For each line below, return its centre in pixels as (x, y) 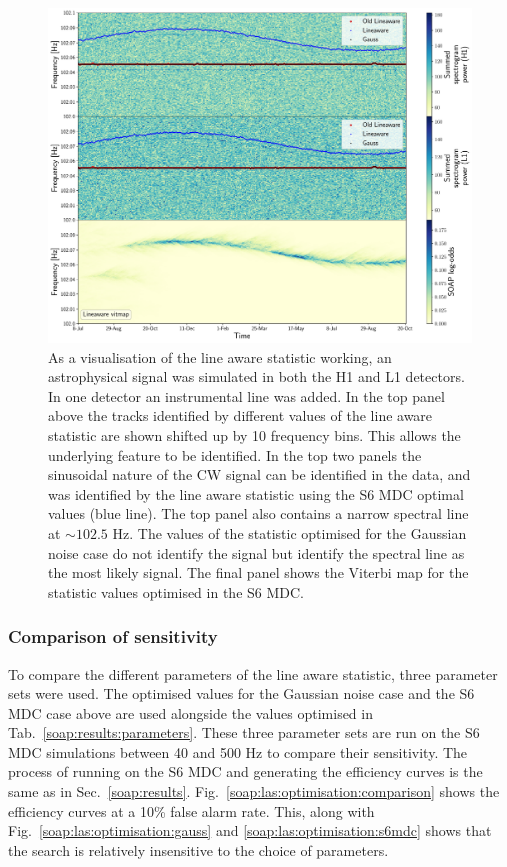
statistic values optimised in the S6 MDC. (176, 591)
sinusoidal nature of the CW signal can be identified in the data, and (259, 474)
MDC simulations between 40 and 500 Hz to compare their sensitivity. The (238, 751)
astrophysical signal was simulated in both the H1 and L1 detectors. (256, 376)
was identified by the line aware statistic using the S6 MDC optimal (256, 493)
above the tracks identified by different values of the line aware (240, 415)
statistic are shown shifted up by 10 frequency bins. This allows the (254, 434)
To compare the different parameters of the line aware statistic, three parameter (253, 673)
